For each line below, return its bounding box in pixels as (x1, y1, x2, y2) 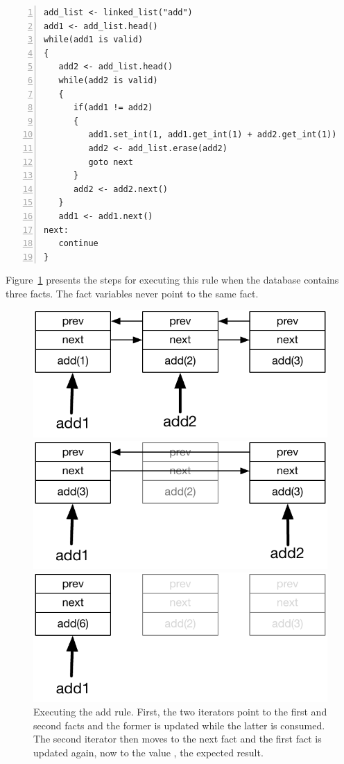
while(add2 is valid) (58, 75, 158, 85)
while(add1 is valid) (44, 35, 144, 45)
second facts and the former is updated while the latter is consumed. (33, 718, 325, 732)
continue (58, 238, 98, 249)
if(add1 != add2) (73, 103, 153, 113)
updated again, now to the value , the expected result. (33, 745, 264, 759)
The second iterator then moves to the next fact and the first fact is (33, 731, 322, 746)
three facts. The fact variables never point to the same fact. (6, 286, 259, 300)
